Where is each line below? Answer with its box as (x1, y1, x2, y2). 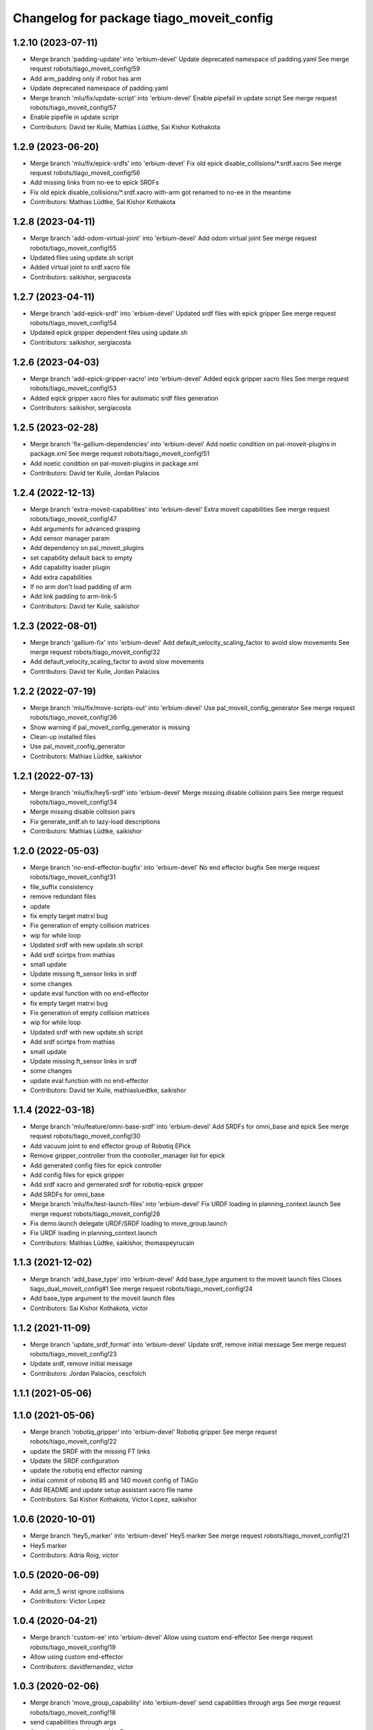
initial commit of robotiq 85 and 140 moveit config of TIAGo (30, 1476, 198, 1484)
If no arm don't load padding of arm (30, 583, 132, 591)
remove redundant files (30, 893, 97, 901)
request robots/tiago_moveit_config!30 (30, 1132, 141, 1140)
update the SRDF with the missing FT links (30, 1447, 151, 1455)
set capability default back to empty (30, 554, 133, 562)
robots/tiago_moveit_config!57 (30, 104, 117, 112)
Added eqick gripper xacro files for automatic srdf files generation (30, 394, 219, 402)
